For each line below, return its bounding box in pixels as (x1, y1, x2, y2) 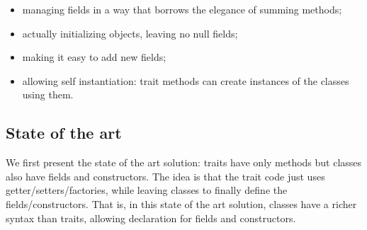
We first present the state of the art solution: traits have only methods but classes (6, 155, 362, 170)
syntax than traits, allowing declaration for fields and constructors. (6, 210, 296, 225)
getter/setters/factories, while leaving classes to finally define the (6, 183, 288, 197)
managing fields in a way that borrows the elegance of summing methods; (22, 2, 342, 16)
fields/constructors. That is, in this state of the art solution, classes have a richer (6, 196, 357, 211)
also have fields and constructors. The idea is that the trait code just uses (6, 168, 325, 183)
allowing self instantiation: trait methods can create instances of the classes (22, 73, 349, 88)
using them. (22, 87, 74, 102)
